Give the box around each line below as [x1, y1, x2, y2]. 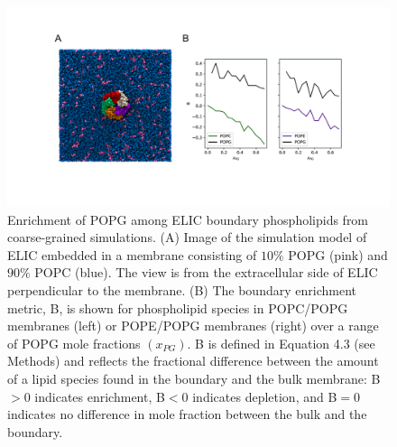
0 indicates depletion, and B [181, 386, 337, 405]
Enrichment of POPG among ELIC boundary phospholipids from [7, 210, 369, 228]
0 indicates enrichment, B [23, 386, 165, 405]
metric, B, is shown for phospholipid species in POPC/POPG [7, 298, 348, 317]
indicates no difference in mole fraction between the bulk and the [7, 405, 367, 424]
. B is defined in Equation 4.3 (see [187, 333, 375, 352]
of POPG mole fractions [7, 333, 141, 352]
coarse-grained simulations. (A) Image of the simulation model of [7, 228, 367, 247]
